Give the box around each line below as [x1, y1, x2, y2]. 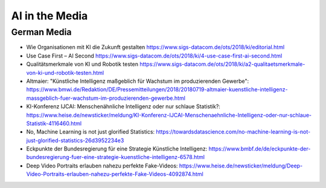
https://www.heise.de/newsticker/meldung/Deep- [179, 162, 303, 169]
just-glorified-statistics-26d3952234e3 [26, 137, 124, 144]
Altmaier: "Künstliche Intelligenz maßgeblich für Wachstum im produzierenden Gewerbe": [26, 77, 249, 85]
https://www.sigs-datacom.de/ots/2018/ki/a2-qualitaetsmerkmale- [139, 60, 305, 68]
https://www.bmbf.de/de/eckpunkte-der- [208, 145, 311, 152]
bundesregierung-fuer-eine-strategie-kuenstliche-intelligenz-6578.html [26, 154, 205, 161]
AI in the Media [11, 9, 88, 22]
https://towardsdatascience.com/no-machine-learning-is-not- [156, 128, 311, 135]
